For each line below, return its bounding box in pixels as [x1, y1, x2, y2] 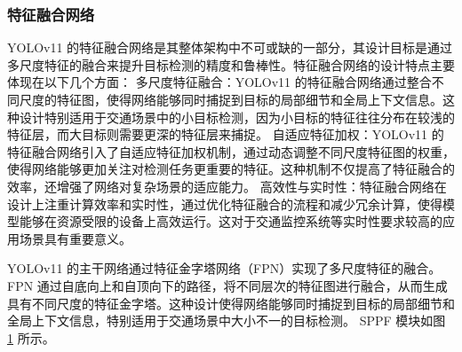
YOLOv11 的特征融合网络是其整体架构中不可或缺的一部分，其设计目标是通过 [7, 38, 453, 57]
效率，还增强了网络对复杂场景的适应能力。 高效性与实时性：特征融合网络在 [7, 176, 447, 195]
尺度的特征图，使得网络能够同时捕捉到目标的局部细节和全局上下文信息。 [19, 90, 442, 108]
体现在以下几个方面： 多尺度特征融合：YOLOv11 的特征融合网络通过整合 [7, 73, 432, 91]
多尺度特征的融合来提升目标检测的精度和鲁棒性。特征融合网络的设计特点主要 [7, 55, 455, 74]
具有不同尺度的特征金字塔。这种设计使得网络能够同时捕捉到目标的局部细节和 [7, 293, 455, 312]
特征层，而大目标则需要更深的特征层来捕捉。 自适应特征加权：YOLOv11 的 [7, 125, 444, 144]
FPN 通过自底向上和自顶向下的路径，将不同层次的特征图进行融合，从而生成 [7, 276, 448, 294]
